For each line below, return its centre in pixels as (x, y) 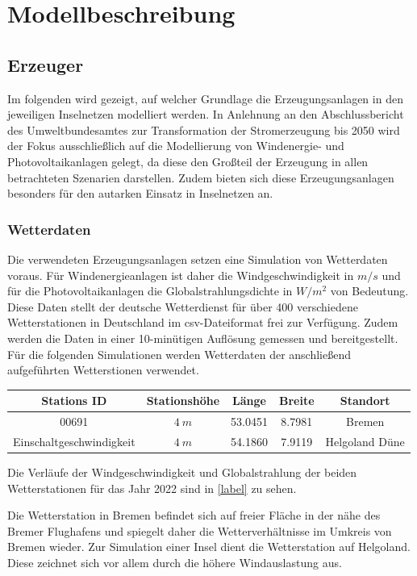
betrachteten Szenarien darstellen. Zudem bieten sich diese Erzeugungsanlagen (201, 177)
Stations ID (74, 401)
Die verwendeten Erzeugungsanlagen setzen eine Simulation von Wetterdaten (198, 259)
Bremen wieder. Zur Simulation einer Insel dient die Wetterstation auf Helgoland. (209, 547)
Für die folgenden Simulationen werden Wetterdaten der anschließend (179, 354)
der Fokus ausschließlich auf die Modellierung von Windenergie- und (176, 146)
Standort (365, 401)
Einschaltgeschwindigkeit (74, 441)
